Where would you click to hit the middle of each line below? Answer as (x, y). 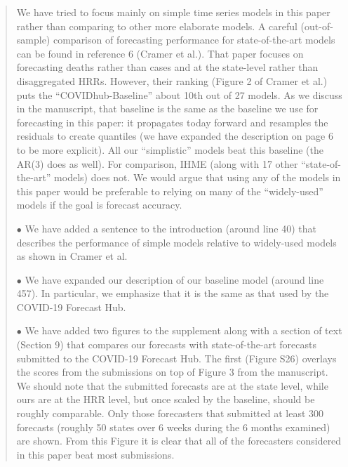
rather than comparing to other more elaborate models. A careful (157, 26)
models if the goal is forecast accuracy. (99, 205)
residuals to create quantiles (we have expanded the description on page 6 (175, 136)
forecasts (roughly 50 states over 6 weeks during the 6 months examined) (173, 427)
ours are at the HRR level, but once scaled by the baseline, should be (166, 399)
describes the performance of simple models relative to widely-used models (176, 242)
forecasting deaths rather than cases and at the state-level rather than (167, 67)
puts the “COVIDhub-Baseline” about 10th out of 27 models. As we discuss (179, 94)
